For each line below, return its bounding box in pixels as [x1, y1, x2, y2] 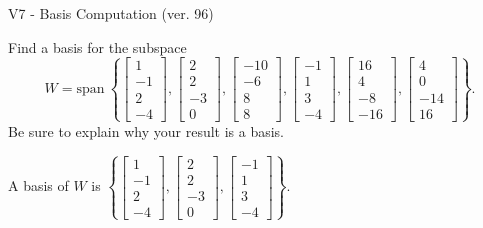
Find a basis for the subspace [8, 36, 187, 57]
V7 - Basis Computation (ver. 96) [8, 3, 214, 23]
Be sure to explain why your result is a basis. [8, 120, 285, 141]
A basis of [8, 175, 69, 196]
